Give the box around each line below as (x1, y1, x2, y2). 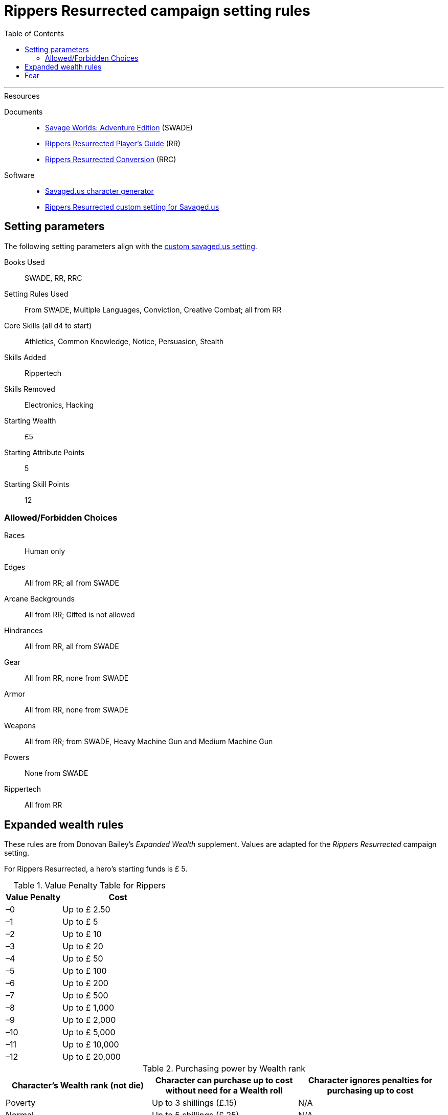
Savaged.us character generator (45, 186, 154, 195)
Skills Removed (4, 384, 55, 393)
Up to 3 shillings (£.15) (151, 1098, 237, 1108)
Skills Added (4, 352, 46, 362)
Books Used (4, 257, 45, 266)
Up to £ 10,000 (62, 1039, 119, 1050)
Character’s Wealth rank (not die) (12, 1080, 144, 1091)
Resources (4, 91, 40, 100)
